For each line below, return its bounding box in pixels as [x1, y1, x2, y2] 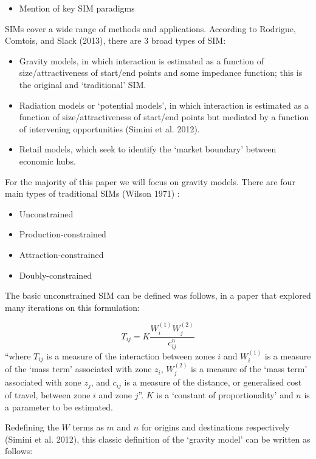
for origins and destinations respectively [141, 421, 290, 433]
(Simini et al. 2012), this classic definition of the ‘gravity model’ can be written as [5, 432, 311, 445]
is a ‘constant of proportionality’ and [156, 388, 294, 401]
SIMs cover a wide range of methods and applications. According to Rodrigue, [5, 22, 296, 35]
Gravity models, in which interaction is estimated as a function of [19, 54, 264, 67]
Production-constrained [19, 228, 106, 240]
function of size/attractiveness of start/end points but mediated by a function [19, 110, 309, 123]
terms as [72, 421, 104, 433]
